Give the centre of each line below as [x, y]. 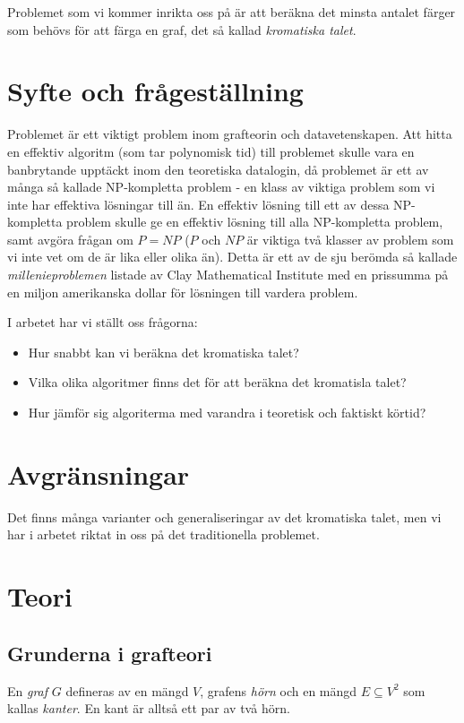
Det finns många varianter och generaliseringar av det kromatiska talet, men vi [224, 516]
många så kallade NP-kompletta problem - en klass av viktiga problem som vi [221, 187]
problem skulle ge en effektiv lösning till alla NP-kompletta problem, [255, 222]
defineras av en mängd [127, 690]
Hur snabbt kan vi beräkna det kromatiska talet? [163, 352]
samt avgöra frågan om [70, 239]
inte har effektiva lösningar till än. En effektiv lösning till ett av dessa [198, 204]
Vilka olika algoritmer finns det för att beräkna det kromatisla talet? [217, 382]
